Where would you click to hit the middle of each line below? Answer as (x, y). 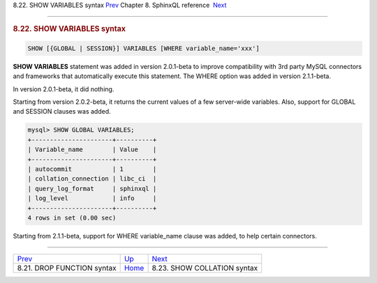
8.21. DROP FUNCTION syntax (67, 268)
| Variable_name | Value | (92, 150)
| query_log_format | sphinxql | (92, 189)
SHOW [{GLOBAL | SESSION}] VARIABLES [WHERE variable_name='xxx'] (143, 48)
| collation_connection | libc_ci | (92, 179)
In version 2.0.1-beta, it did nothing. (64, 89)
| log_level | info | (92, 198)
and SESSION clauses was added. (62, 112)
